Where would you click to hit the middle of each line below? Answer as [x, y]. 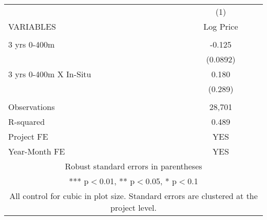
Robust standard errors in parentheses [133, 166]
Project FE [28, 136]
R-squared [27, 122]
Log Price [221, 26]
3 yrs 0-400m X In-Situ [50, 74]
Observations [32, 107]
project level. [133, 207]
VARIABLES [32, 26]
